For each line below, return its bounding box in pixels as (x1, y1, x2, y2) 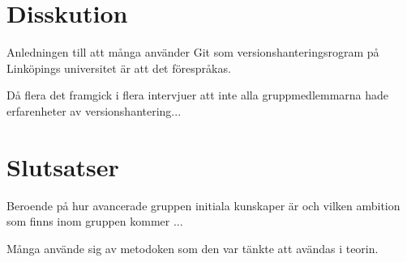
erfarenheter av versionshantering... (6, 102, 182, 119)
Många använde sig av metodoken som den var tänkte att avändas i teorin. (6, 239, 379, 256)
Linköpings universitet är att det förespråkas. (6, 59, 231, 76)
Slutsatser (6, 150, 119, 183)
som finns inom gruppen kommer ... (6, 213, 183, 230)
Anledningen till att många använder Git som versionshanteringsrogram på (6, 44, 379, 61)
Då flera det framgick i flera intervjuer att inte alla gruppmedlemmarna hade (6, 87, 389, 104)
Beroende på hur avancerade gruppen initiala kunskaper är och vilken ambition (6, 196, 401, 213)
